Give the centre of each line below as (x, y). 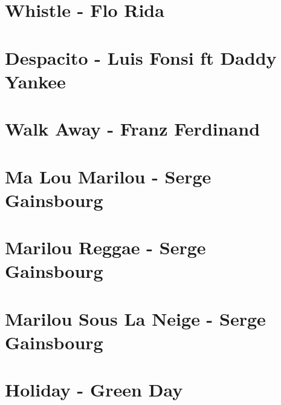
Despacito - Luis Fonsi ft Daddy (141, 57)
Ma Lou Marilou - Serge (108, 176)
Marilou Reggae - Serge (105, 247)
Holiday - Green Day (94, 390)
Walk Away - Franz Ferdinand (133, 129)
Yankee (35, 81)
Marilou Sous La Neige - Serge (135, 318)
